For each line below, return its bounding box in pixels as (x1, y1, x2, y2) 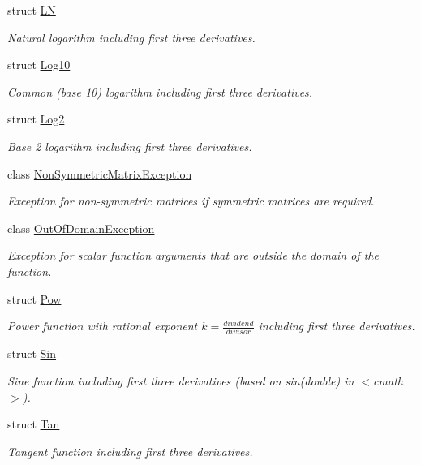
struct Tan (7, 415, 60, 433)
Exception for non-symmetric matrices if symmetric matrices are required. (7, 192, 375, 209)
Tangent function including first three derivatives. (7, 442, 253, 459)
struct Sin (7, 345, 57, 362)
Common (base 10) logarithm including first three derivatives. (7, 83, 313, 100)
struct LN (7, 2, 56, 18)
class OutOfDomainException (7, 219, 155, 236)
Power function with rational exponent (7, 317, 198, 334)
